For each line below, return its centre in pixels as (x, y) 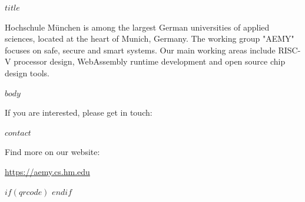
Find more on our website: (52, 152)
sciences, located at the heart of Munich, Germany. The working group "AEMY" (150, 38)
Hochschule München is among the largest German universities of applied (137, 27)
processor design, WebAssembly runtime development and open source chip (150, 61)
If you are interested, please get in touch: (79, 112)
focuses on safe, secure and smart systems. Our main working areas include (140, 50)
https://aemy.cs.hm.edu (47, 171)
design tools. (27, 73)
